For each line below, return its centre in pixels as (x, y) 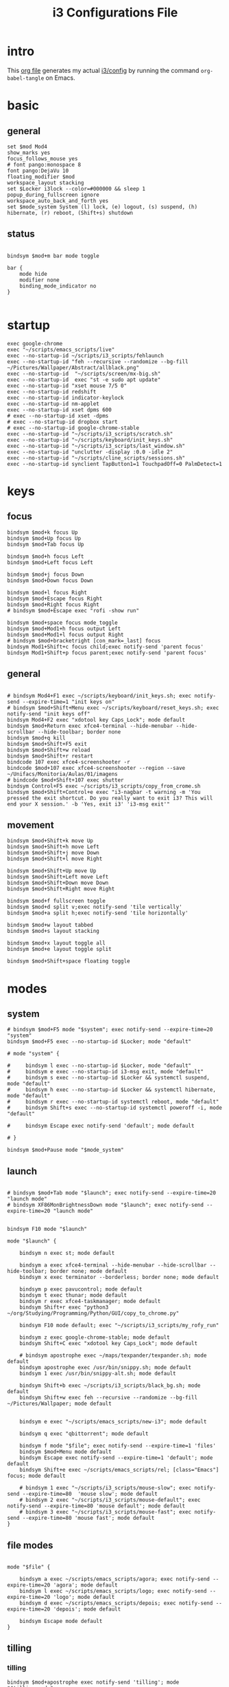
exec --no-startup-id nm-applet (53, 404)
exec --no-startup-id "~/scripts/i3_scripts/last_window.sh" (96, 446)
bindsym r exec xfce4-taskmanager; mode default (90, 1302)
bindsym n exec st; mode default (67, 1254)
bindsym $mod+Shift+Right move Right (61, 889)
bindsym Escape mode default (61, 1621)
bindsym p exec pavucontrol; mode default (81, 1289)
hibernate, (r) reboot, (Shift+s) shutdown (70, 213)
